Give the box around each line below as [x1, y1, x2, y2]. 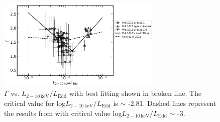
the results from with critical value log [4, 107, 122, 118]
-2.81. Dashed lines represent [128, 97, 216, 108]
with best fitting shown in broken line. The [69, 88, 202, 98]
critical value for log [4, 97, 66, 108]
